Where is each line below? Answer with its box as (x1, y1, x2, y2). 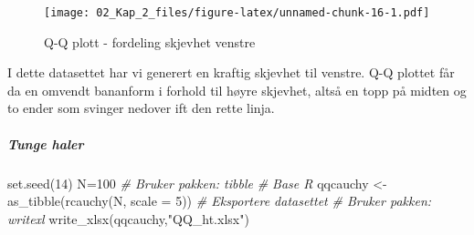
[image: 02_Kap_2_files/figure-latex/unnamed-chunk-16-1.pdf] (44, 6, 430, 19)
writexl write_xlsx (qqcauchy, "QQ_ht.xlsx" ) (7, 209, 249, 228)
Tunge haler (7, 134, 84, 153)
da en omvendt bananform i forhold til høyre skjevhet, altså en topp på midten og (7, 80, 467, 99)
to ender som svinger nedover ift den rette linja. (7, 98, 275, 117)
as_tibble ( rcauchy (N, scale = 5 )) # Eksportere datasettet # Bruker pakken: (7, 191, 432, 210)
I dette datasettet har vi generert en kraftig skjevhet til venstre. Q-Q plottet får (7, 63, 455, 82)
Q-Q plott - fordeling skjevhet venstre (44, 32, 256, 51)
